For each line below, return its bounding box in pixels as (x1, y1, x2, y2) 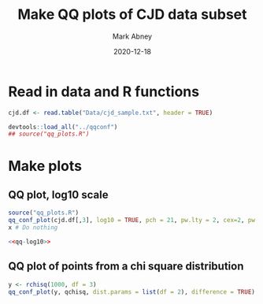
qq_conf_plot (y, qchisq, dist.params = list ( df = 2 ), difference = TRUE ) (8, 287, 256, 296)
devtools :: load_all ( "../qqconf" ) (8, 123, 118, 131)
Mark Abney (113, 32, 152, 41)
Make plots (8, 157, 83, 175)
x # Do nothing (8, 224, 58, 232)
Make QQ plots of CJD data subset (17, 6, 247, 24)
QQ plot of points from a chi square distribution (8, 260, 244, 273)
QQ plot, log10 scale (8, 187, 109, 202)
